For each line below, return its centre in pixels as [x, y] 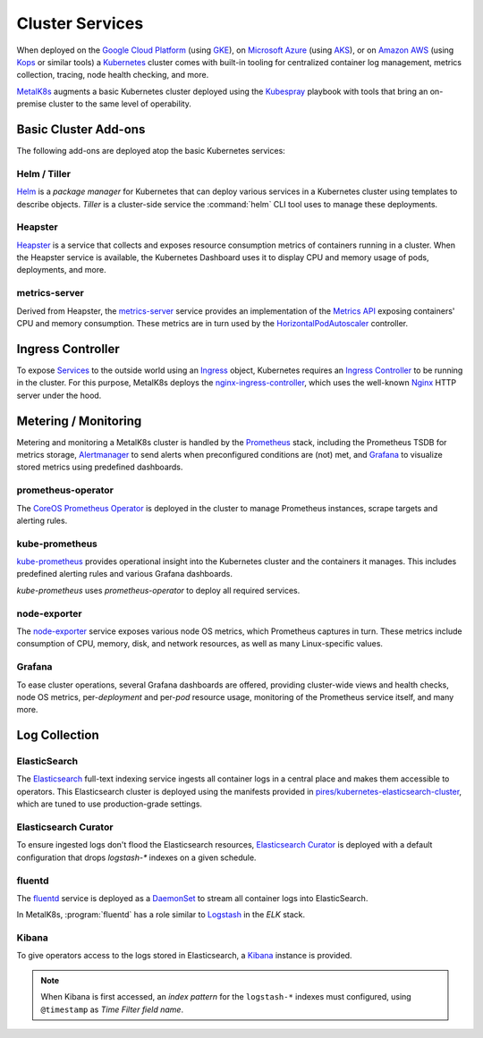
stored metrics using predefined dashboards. [100, 467]
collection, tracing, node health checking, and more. [113, 75]
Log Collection [58, 735]
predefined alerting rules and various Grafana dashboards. [124, 574]
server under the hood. [59, 395]
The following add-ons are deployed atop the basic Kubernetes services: [151, 151]
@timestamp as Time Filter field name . [112, 1009]
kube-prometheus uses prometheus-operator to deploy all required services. [158, 590]
